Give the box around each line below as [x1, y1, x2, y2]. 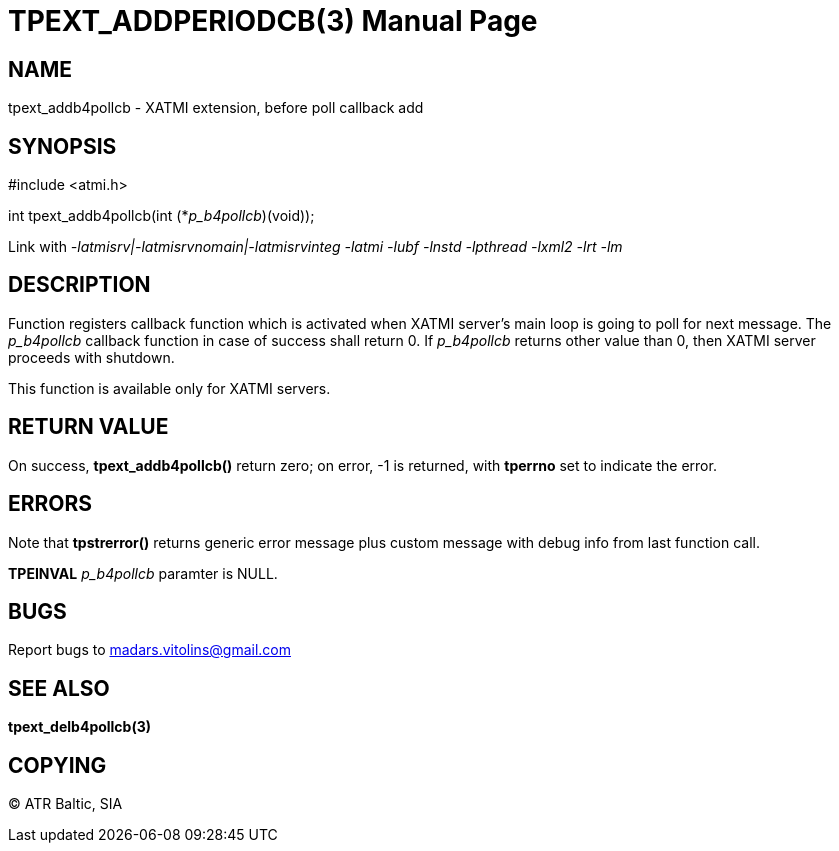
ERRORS [8, 491, 93, 517]
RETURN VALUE [8, 414, 169, 440]
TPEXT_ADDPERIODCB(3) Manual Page [8, 4, 538, 38]
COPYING [8, 752, 107, 778]
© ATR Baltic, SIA [8, 795, 123, 813]
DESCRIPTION [8, 272, 151, 298]
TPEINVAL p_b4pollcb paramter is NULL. [8, 564, 278, 582]
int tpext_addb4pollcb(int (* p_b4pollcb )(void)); [8, 207, 315, 225]
